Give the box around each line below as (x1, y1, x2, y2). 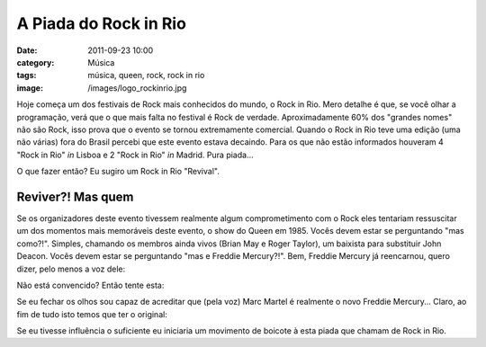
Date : (16, 45, 38, 56)
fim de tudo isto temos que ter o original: (16, 308, 168, 319)
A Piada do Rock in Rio (16, 13, 186, 33)
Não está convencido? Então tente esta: (16, 280, 165, 290)
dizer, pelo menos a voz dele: (16, 263, 126, 274)
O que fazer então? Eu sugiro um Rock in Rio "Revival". (16, 166, 220, 177)
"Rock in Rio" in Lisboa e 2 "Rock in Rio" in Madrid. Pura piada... (16, 149, 254, 160)
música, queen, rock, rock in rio (87, 70, 205, 81)
